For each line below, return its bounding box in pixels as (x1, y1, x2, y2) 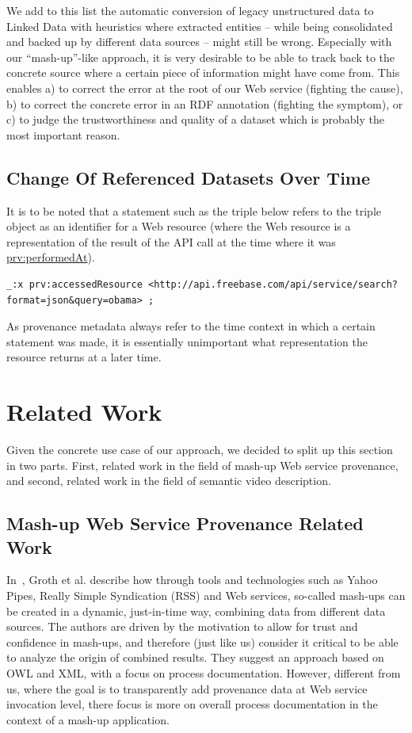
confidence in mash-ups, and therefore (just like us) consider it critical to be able (6, 633, 399, 650)
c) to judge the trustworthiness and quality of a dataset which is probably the (6, 111, 384, 128)
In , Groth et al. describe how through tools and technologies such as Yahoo (6, 571, 378, 588)
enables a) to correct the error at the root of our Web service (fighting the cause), (6, 79, 403, 96)
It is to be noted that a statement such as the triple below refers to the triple (6, 202, 381, 219)
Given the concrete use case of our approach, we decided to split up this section (6, 441, 393, 458)
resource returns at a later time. (6, 349, 162, 365)
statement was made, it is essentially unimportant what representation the (6, 333, 368, 349)
